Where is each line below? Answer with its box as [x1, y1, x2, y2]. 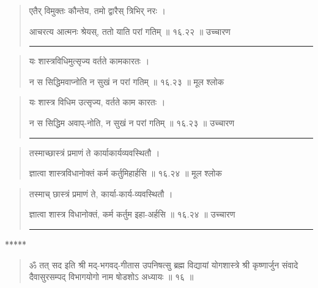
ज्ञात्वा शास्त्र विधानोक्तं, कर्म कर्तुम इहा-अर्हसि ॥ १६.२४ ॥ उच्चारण [29, 208, 235, 221]
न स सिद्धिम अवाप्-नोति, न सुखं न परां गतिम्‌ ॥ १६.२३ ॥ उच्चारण [29, 116, 234, 129]
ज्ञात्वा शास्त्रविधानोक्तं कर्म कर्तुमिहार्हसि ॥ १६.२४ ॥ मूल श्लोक [29, 167, 222, 180]
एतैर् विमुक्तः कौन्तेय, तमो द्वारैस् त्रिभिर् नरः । [29, 4, 166, 17]
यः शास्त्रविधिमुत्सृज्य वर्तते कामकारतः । [29, 55, 150, 67]
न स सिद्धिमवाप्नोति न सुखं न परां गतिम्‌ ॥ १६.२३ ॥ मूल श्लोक [29, 75, 224, 88]
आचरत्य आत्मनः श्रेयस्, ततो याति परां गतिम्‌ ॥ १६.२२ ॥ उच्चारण [29, 25, 231, 37]
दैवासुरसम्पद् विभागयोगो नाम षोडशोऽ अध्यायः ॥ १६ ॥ [29, 270, 194, 283]
